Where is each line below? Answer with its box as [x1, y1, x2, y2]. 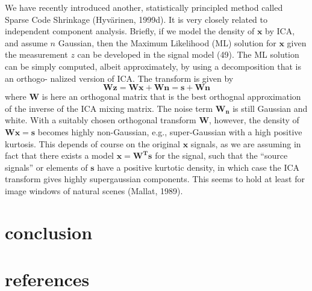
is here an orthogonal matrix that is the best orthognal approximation [42, 90, 301, 103]
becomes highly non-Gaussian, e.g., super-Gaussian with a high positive [37, 125, 302, 138]
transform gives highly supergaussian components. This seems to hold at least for [5, 173, 305, 185]
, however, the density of [209, 114, 299, 126]
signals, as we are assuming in [190, 137, 301, 150]
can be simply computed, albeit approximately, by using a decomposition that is [5, 60, 301, 72]
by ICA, [265, 25, 295, 37]
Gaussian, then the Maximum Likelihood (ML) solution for [58, 36, 276, 49]
